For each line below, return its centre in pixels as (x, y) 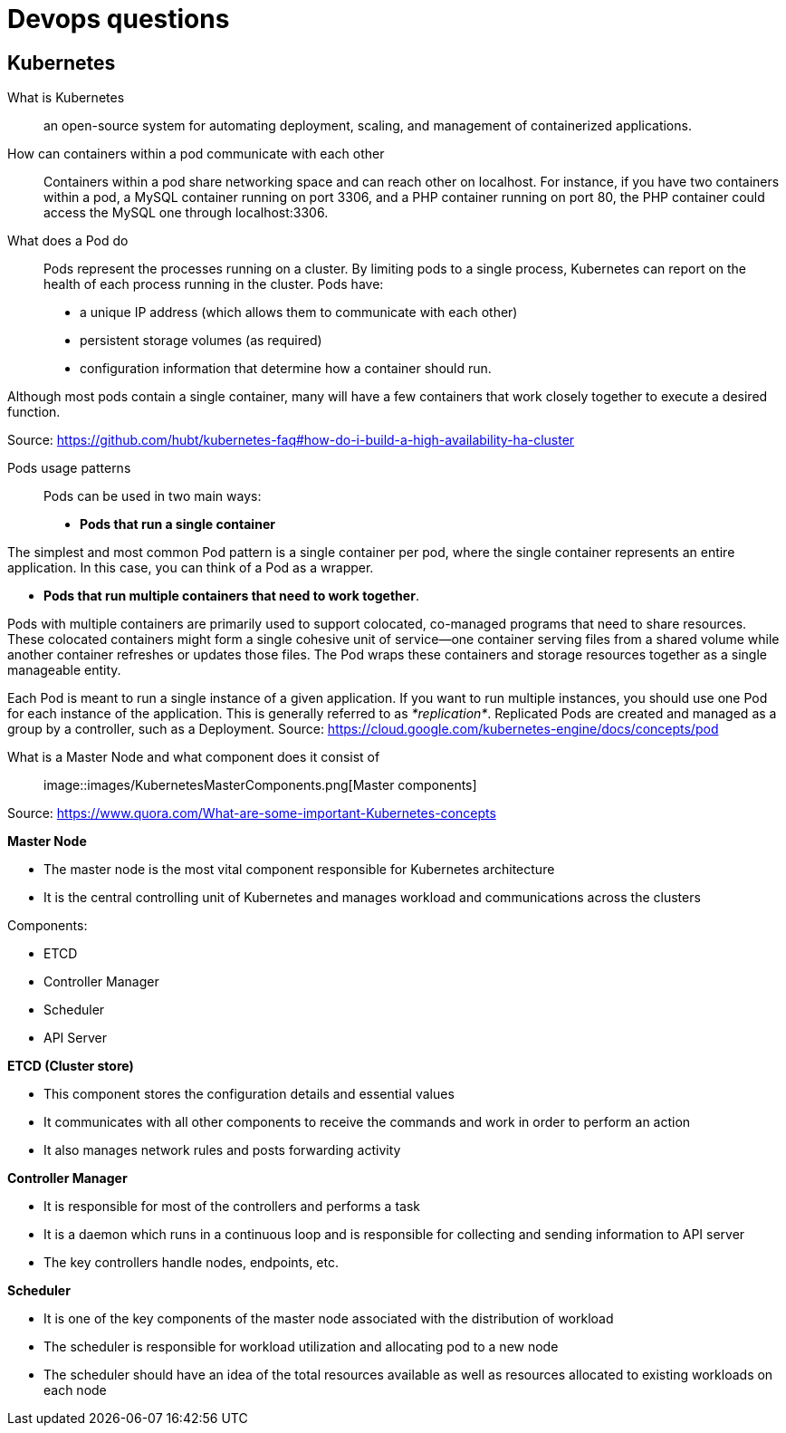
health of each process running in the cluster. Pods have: (214, 284)
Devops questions (119, 19)
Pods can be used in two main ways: (153, 496)
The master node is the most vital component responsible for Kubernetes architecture (299, 870)
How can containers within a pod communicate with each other (196, 154)
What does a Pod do (68, 241)
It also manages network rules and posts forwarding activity (222, 1150)
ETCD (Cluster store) (71, 1066)
